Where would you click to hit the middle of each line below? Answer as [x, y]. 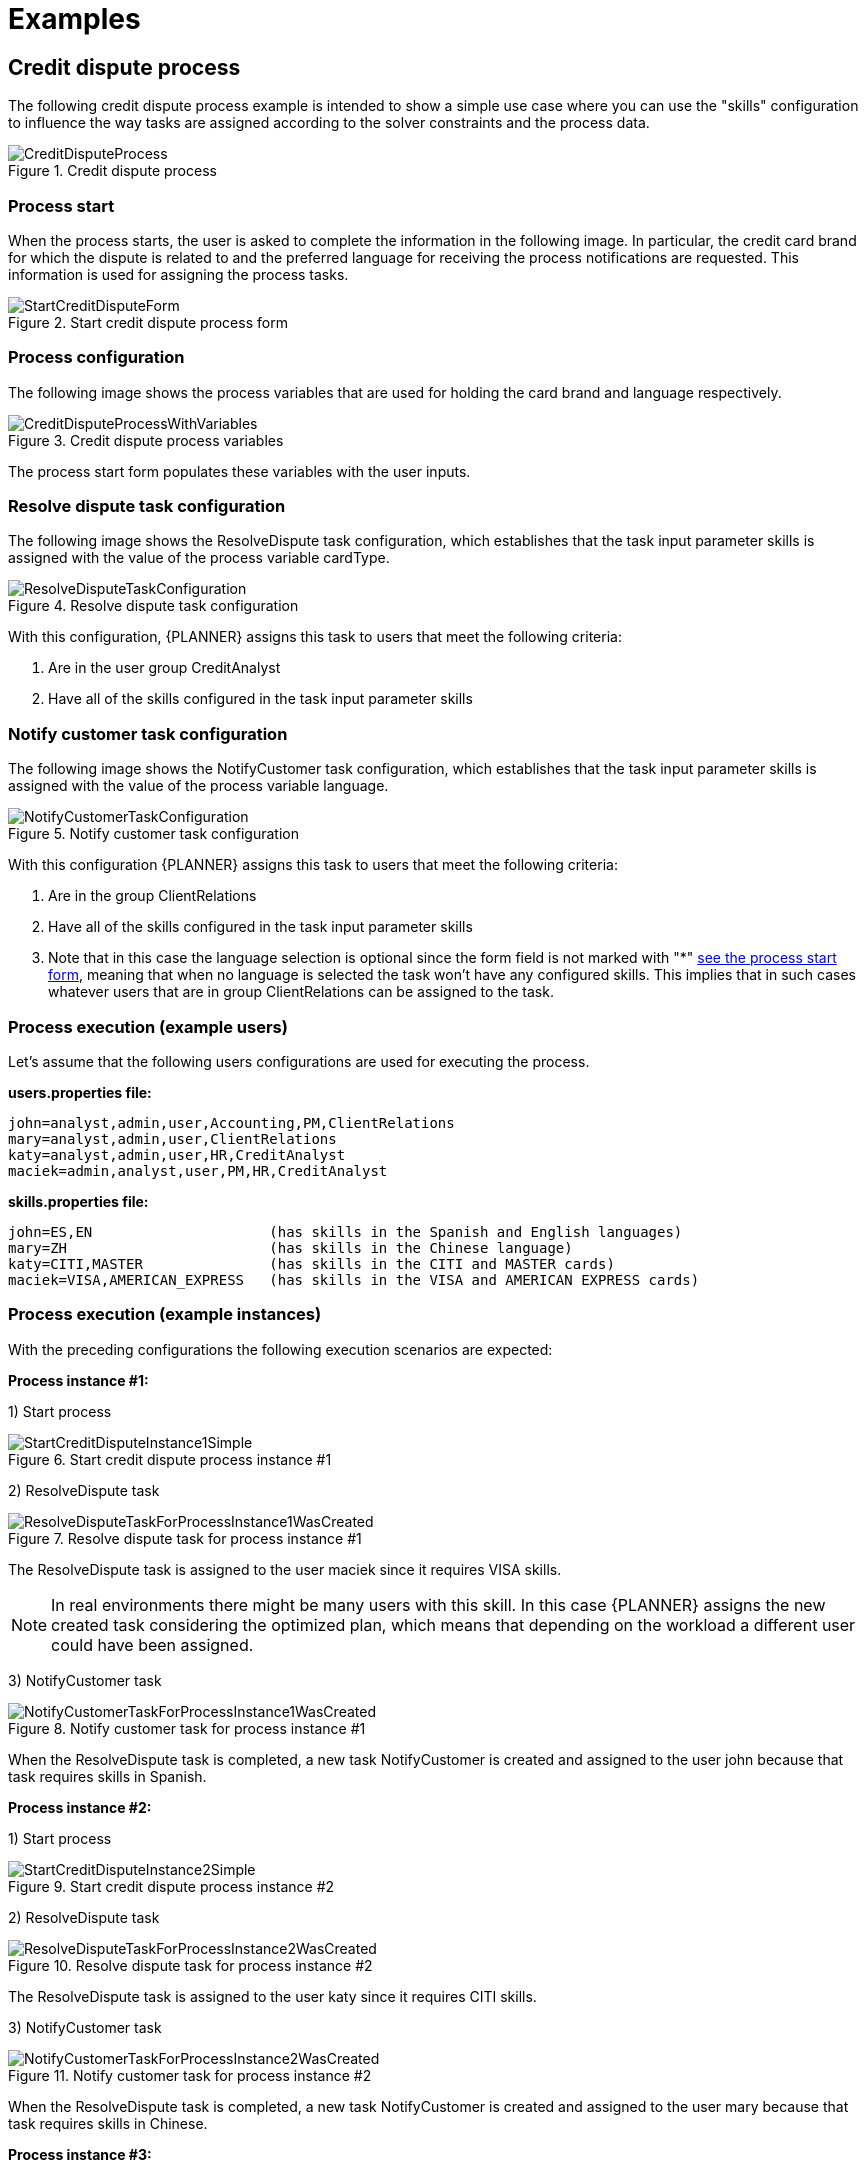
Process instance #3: [80, 2154]
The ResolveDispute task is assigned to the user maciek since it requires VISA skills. [285, 1569]
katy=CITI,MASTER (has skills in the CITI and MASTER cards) [311, 1263]
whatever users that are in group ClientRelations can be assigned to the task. [301, 992]
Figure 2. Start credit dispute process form [148, 322]
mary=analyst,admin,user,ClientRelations [172, 1138]
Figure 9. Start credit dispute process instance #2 [171, 1886]
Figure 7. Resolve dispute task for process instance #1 [185, 1538]
